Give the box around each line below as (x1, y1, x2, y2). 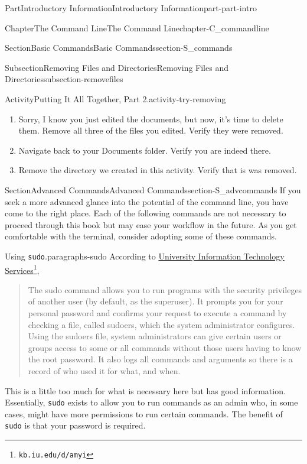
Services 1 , (5, 262, 40, 276)
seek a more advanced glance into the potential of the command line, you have (5, 195, 289, 207)
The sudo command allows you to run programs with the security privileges (28, 283, 302, 296)
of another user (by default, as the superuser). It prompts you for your (28, 295, 283, 307)
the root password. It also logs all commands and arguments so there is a (28, 353, 293, 365)
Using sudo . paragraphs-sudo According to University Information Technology (5, 249, 285, 262)
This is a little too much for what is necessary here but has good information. (5, 384, 286, 397)
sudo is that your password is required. (5, 419, 146, 431)
